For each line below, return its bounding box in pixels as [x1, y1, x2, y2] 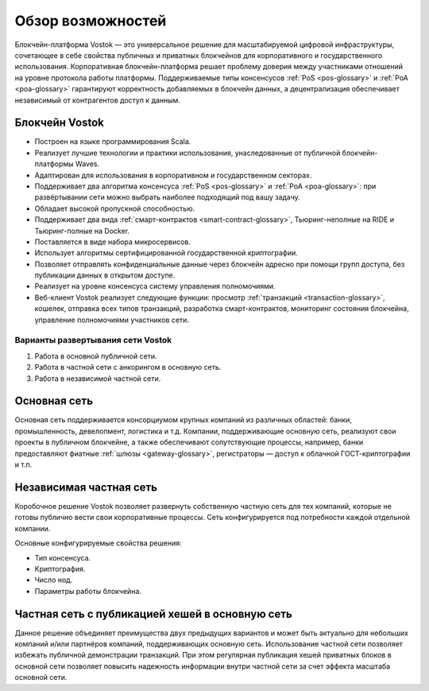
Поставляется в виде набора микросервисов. [34, 237, 191, 247]
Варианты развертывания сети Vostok [14, 335, 172, 346]
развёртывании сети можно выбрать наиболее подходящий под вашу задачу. [34, 192, 301, 202]
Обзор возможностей [14, 12, 167, 29]
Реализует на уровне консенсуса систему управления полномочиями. [34, 281, 276, 291]
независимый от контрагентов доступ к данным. [14, 95, 180, 105]
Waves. [75, 159, 99, 169]
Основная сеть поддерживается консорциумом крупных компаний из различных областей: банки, [14, 415, 353, 425]
